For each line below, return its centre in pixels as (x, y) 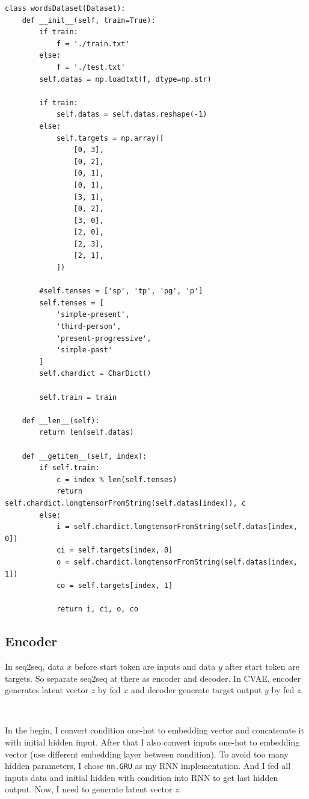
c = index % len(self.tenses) (117, 479)
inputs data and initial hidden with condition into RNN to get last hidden (142, 777)
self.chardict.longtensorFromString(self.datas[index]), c (125, 503)
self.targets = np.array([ (110, 138)
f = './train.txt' (93, 44)
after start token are (262, 666)
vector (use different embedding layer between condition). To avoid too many (147, 754)
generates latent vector (47, 690)
